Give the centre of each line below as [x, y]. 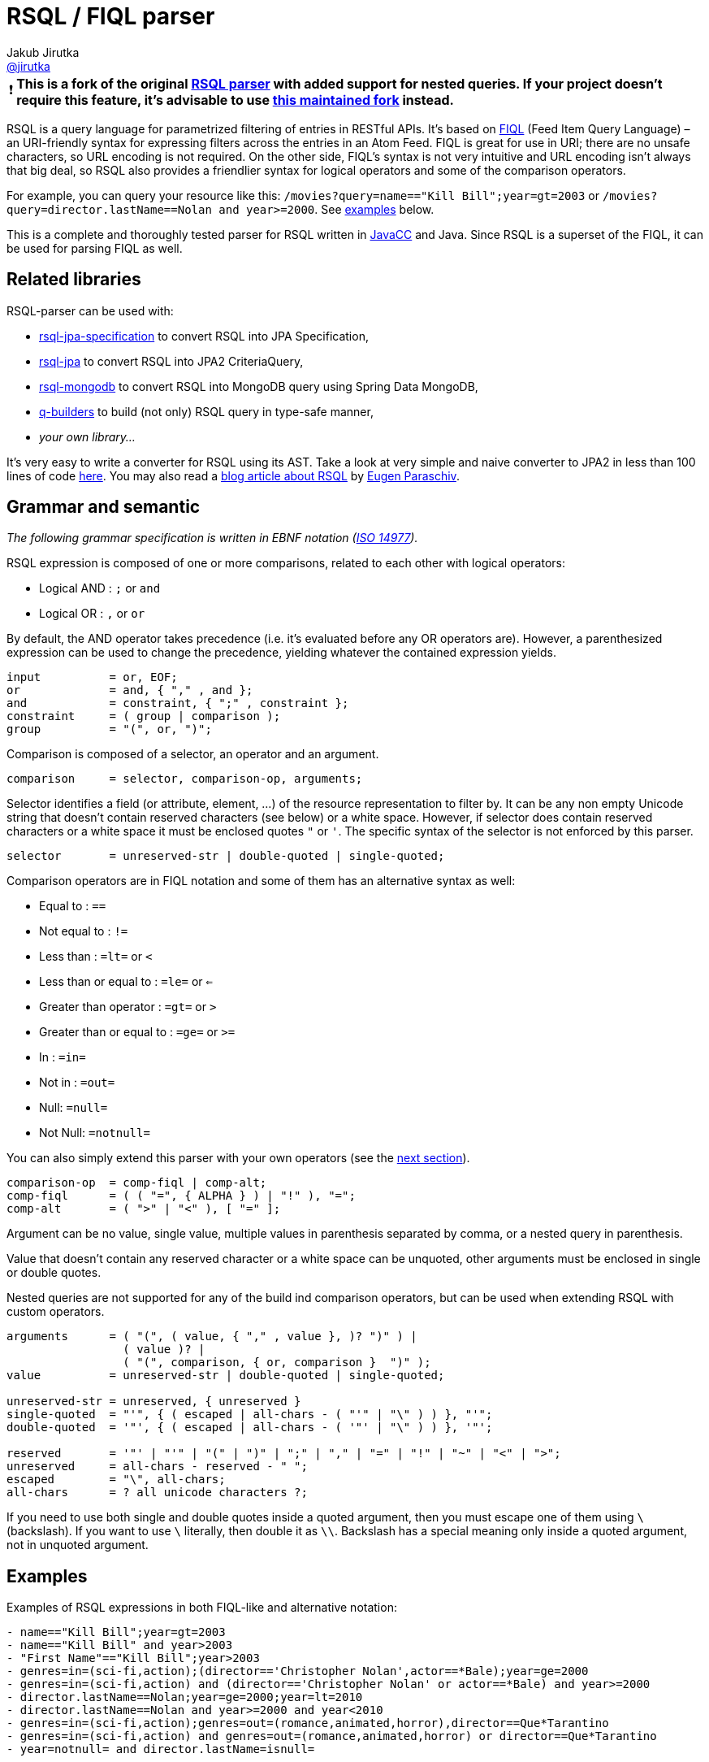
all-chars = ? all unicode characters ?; [157, 1493]
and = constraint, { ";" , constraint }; [178, 703]
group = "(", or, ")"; [109, 729]
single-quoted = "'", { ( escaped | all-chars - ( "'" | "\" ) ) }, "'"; [250, 1415]
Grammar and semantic [104, 507]
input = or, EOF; [92, 677]
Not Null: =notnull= [95, 1133]
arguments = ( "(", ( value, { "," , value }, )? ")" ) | [212, 1337]
